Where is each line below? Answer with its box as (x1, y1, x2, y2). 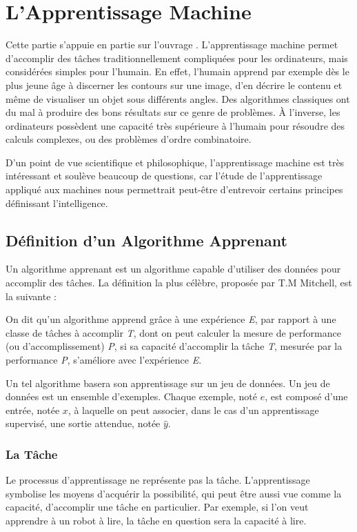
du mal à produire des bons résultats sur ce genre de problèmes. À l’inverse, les (6, 105, 340, 119)
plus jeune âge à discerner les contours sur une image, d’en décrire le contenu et (6, 77, 343, 92)
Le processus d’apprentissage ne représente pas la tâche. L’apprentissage (6, 473, 310, 487)
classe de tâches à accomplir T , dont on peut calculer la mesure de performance (6, 325, 341, 339)
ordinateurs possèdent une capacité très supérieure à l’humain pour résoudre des (6, 118, 345, 132)
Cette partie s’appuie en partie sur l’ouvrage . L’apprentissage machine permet (6, 37, 338, 52)
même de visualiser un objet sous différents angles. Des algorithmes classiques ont (6, 91, 350, 106)
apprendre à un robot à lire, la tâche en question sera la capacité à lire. (6, 513, 307, 527)
